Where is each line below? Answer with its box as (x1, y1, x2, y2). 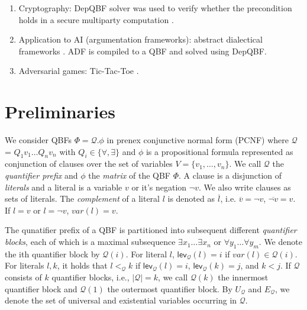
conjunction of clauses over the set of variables (5, 157, 173, 170)
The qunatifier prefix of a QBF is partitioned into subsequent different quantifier (5, 224, 297, 236)
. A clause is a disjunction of (179, 169, 282, 182)
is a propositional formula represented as (146, 145, 293, 157)
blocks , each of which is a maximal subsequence (5, 235, 176, 248)
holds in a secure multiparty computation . (18, 13, 174, 25)
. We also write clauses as (198, 180, 291, 193)
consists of (5, 271, 42, 283)
